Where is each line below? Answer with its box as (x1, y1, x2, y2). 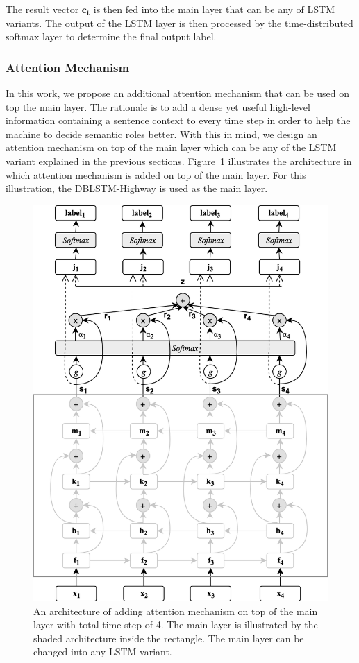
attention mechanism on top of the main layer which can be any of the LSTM (6, 140, 337, 155)
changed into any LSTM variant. (33, 644, 172, 659)
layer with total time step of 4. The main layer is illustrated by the (33, 617, 318, 632)
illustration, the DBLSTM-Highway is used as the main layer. (6, 181, 268, 196)
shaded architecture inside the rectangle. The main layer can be (33, 630, 304, 645)
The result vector (6, 2, 79, 16)
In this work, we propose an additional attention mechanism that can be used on (6, 86, 350, 100)
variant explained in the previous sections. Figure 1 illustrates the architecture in (6, 153, 352, 168)
